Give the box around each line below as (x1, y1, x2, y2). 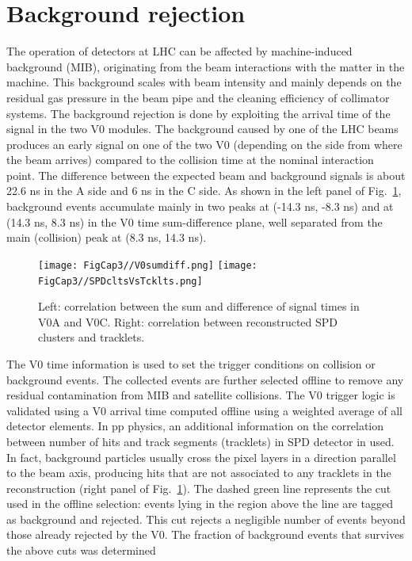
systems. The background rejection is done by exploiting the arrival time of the (6, 105, 391, 121)
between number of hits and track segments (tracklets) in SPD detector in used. (6, 433, 395, 449)
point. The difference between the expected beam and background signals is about (6, 166, 406, 183)
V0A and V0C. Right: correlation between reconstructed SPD (38, 313, 338, 330)
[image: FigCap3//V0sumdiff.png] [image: (38, 259, 257, 271)
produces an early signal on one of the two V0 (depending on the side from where (6, 135, 402, 152)
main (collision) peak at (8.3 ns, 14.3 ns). (6, 229, 207, 246)
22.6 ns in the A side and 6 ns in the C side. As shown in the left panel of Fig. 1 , (6, 182, 402, 199)
